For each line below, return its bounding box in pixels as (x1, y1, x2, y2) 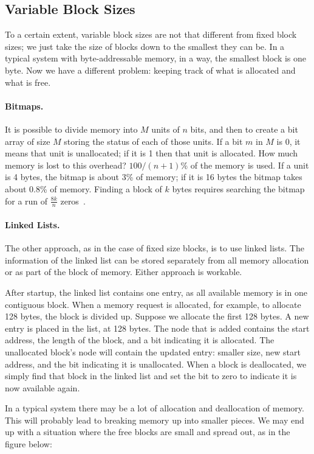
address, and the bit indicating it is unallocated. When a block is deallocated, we (5, 357, 307, 370)
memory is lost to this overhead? (5, 158, 126, 171)
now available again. (5, 381, 80, 394)
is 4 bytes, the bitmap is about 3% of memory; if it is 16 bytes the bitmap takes (5, 170, 302, 183)
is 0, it (276, 134, 301, 147)
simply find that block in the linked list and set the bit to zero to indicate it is (5, 369, 297, 382)
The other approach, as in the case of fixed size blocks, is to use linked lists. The (5, 242, 304, 254)
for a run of (5, 194, 48, 207)
